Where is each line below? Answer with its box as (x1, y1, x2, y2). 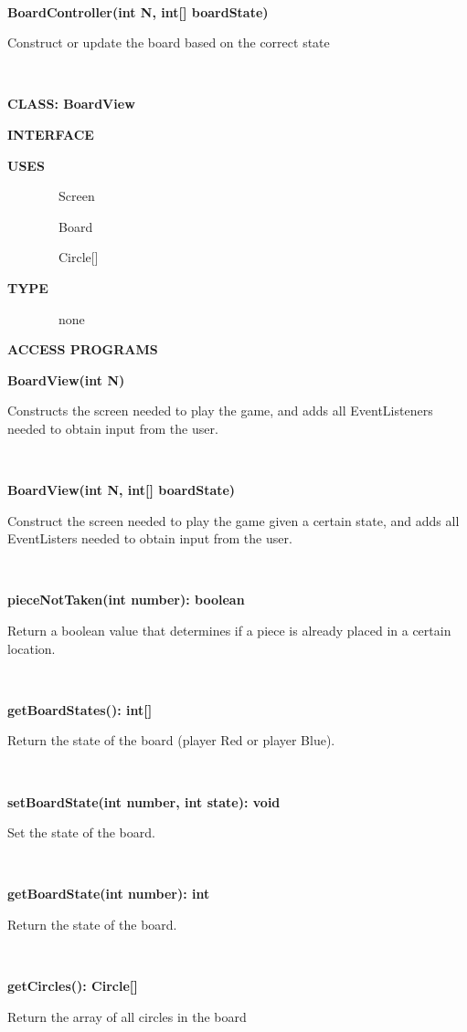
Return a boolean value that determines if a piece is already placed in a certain (7, 621, 451, 640)
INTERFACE (7, 124, 94, 143)
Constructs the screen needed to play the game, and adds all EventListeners (7, 401, 433, 420)
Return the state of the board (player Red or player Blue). (7, 731, 335, 750)
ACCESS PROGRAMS (7, 340, 158, 359)
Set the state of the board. (7, 823, 155, 842)
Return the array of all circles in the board (7, 1006, 247, 1026)
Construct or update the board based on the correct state (7, 33, 330, 52)
